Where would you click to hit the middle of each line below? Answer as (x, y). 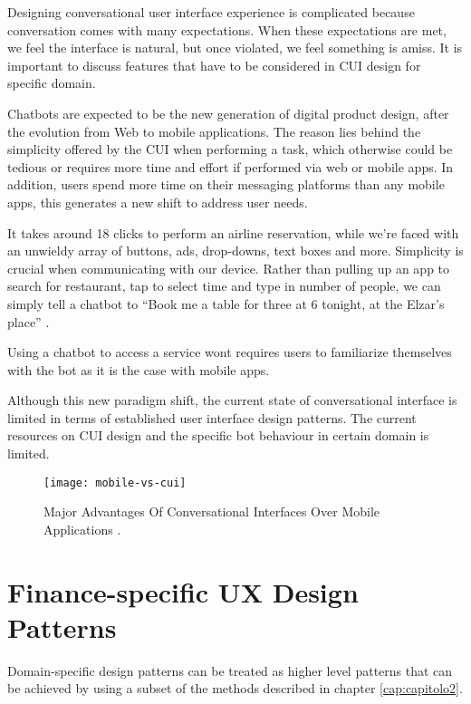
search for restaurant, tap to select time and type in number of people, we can (224, 286)
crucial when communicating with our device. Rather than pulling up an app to (229, 268)
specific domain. (52, 83)
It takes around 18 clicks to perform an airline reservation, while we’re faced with (233, 232)
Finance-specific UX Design (183, 591)
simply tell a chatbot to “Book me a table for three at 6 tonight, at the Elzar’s (226, 303)
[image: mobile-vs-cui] (115, 482)
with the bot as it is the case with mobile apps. (139, 369)
